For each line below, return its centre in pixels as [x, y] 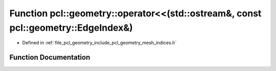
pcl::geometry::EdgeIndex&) [71, 28]
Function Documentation [50, 57]
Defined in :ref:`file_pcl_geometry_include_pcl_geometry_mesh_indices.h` [99, 43]
